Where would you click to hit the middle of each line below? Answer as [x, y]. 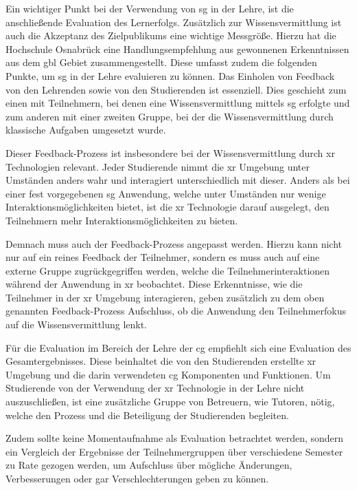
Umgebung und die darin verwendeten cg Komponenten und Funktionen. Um [168, 374]
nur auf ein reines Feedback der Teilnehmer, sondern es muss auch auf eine [163, 257]
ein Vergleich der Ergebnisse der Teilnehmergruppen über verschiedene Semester [174, 451]
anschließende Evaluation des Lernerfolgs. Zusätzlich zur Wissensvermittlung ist [174, 22]
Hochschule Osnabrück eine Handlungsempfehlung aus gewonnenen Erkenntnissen [177, 49]
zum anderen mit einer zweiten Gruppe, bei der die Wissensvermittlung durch [170, 116]
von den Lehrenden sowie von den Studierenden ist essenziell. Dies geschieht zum [176, 89]
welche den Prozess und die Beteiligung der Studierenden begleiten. [147, 415]
